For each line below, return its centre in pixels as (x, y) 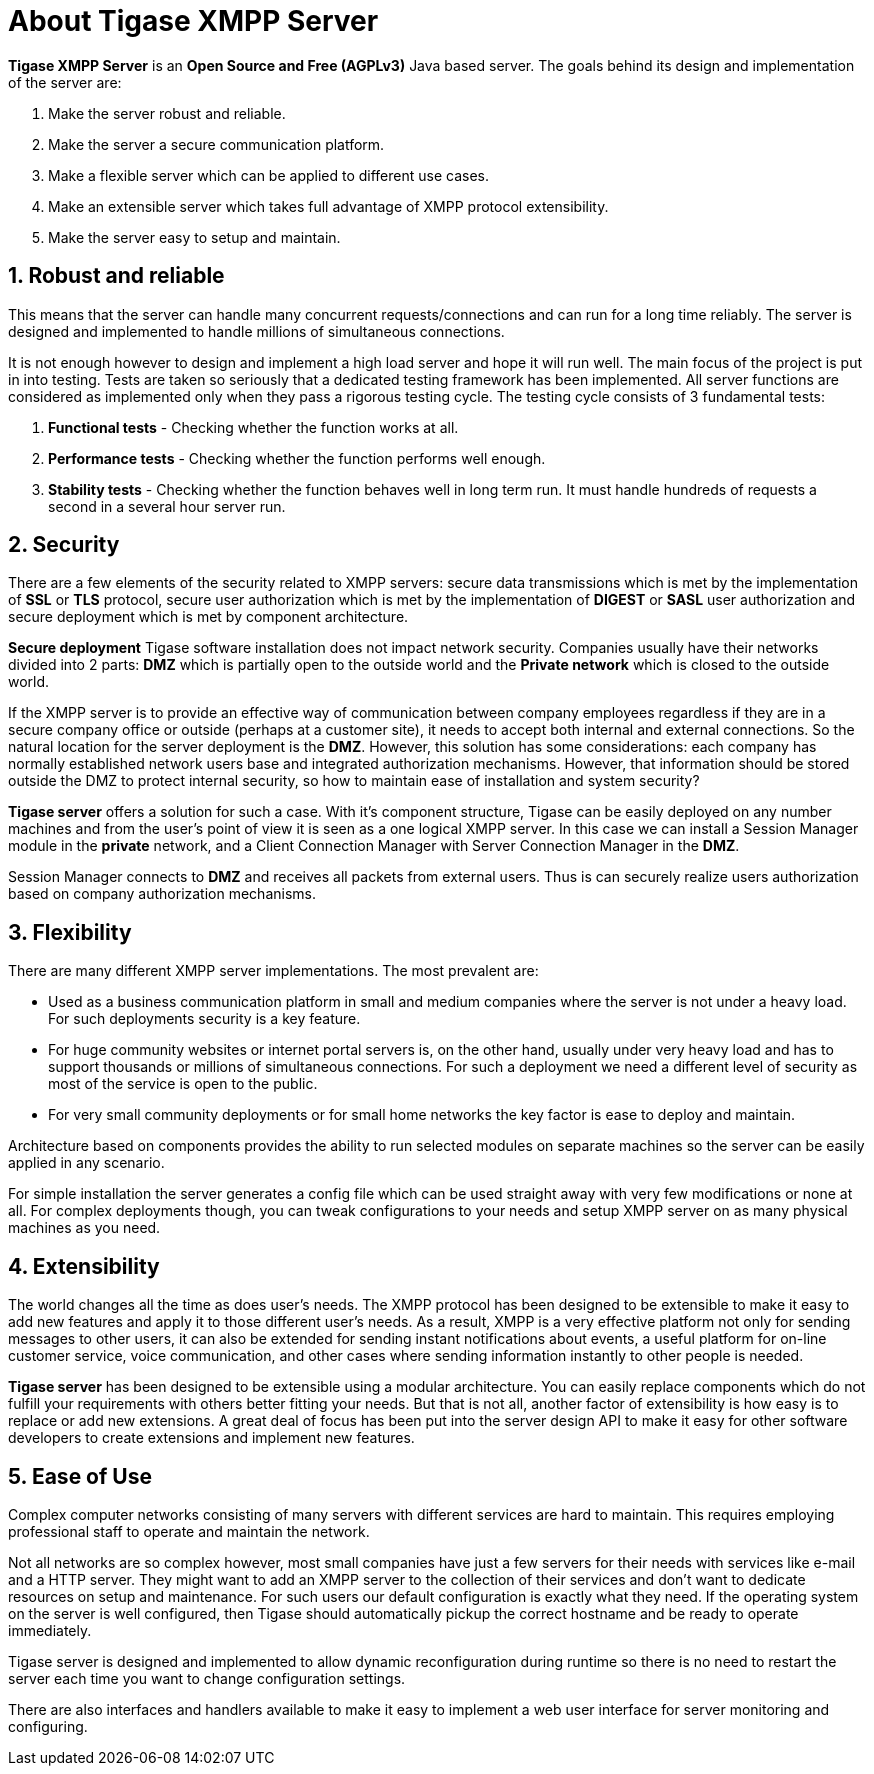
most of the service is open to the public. (183, 1084)
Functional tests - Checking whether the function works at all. (253, 427)
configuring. (48, 1726)
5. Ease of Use (80, 1476)
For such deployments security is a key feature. (204, 1019)
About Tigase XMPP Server (193, 21)
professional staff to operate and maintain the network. (189, 1531)
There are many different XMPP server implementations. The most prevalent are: (273, 971)
